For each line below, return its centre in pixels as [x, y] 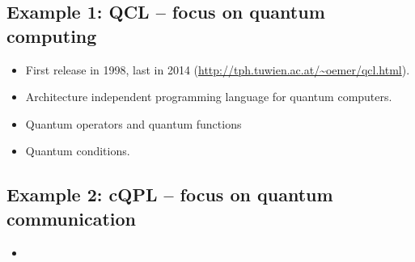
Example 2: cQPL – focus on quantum [170, 194]
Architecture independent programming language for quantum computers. [209, 97]
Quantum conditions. [78, 151]
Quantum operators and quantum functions [133, 123]
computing [52, 35]
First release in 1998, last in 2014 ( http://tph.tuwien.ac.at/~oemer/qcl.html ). [218, 69]
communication [71, 218]
